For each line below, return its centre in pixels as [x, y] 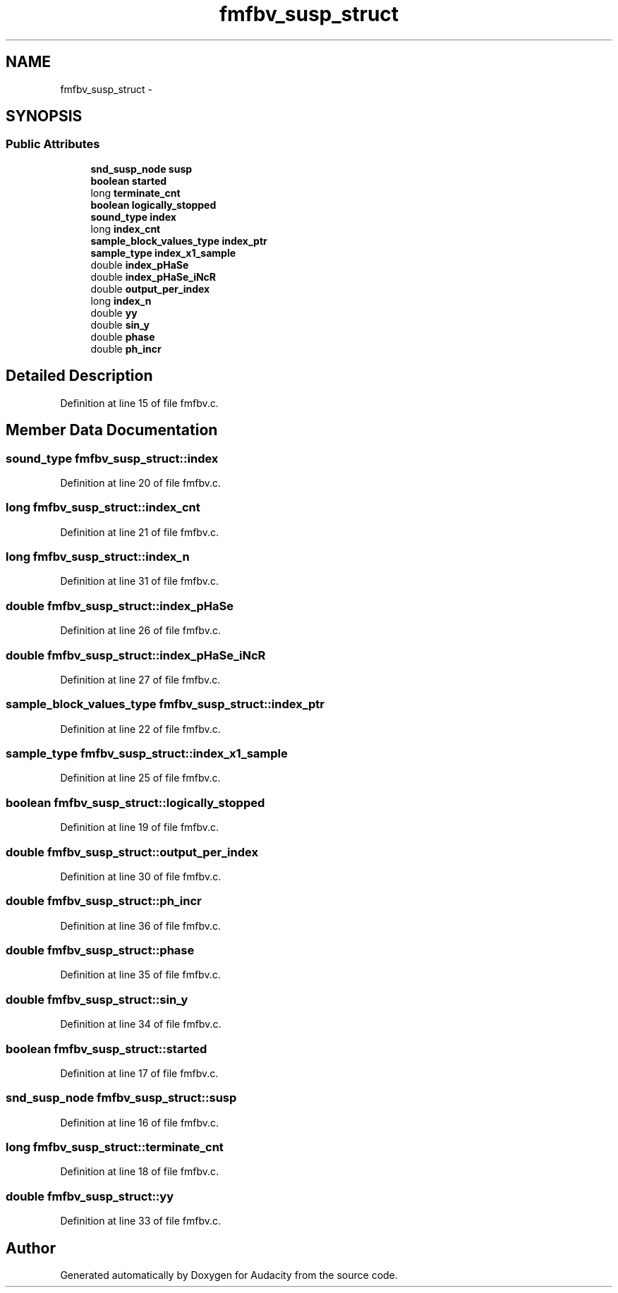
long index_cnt [126, 229]
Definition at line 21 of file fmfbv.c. [139, 532]
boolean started [129, 181]
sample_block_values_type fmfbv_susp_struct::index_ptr [165, 704]
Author [31, 1248]
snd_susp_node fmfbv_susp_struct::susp [121, 1098]
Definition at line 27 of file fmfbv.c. [140, 679]
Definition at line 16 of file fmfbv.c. [140, 1122]
